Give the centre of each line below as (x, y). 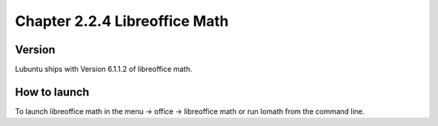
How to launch (52, 92)
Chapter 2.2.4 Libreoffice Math (122, 21)
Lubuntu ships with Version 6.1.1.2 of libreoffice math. (104, 69)
